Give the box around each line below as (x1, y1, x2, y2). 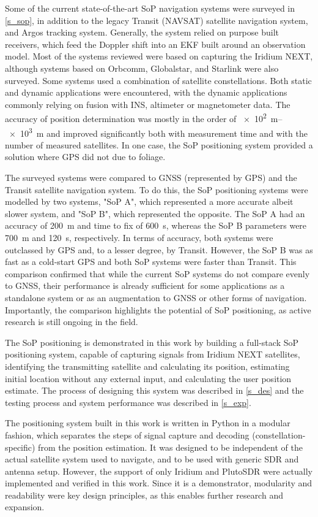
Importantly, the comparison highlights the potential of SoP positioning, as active (5, 303, 311, 316)
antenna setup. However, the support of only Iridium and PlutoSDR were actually (5, 464, 312, 477)
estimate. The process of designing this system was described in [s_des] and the (5, 384, 304, 397)
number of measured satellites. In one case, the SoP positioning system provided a (5, 138, 313, 151)
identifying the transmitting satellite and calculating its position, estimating (5, 359, 290, 372)
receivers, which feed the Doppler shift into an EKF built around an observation (5, 37, 306, 50)
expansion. (5, 500, 45, 513)
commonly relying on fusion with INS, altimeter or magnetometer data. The (5, 98, 290, 110)
